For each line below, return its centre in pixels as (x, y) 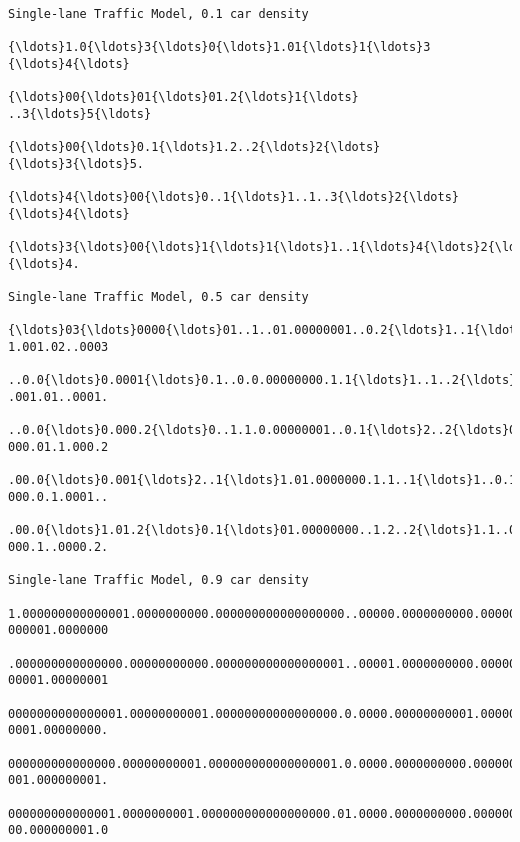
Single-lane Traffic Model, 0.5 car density (158, 297)
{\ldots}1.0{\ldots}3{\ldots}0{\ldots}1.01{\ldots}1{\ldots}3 (219, 47)
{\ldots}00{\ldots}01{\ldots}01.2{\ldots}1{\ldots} (183, 97)
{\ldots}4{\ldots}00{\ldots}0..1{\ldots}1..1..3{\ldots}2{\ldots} (234, 197)
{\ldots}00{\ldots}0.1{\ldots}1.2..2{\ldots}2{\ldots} (194, 147)
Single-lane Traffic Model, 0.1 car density (158, 14)
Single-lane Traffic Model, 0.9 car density (158, 580)
